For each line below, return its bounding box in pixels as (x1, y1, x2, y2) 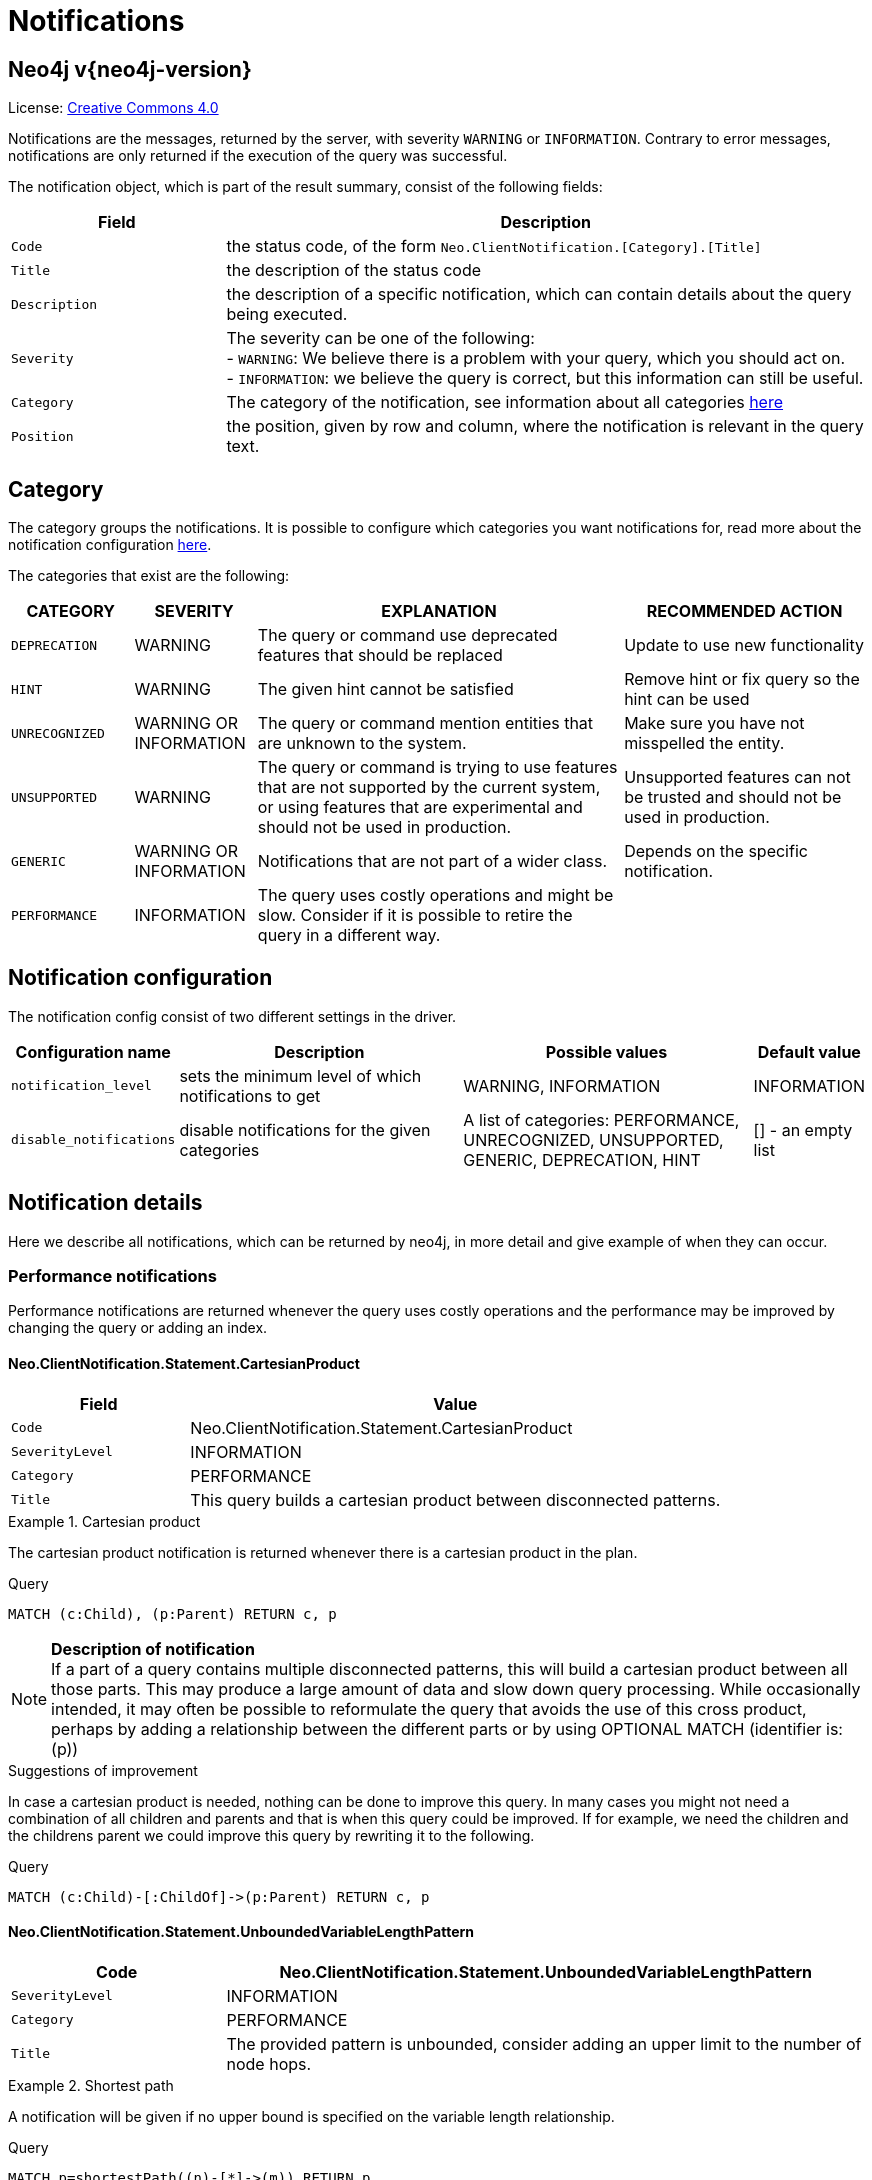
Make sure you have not (624, 713, 805, 734)
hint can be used (624, 689, 750, 710)
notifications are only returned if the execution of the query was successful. (8, 147, 508, 165)
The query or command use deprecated (257, 625, 558, 646)
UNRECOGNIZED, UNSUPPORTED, (463, 1129, 724, 1150)
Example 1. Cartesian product (8, 1512, 201, 1530)
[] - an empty (753, 1119, 853, 1140)
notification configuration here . (8, 536, 212, 554)
